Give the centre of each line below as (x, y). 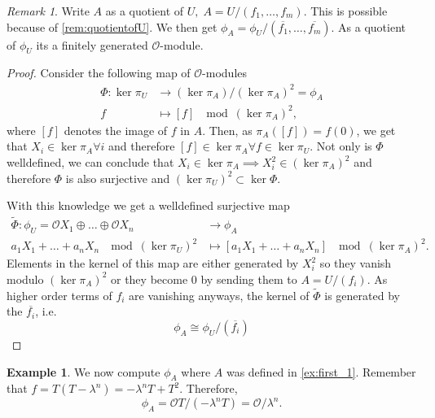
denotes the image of (116, 130)
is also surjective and (118, 178)
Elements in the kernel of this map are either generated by (153, 263)
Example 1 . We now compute (83, 371)
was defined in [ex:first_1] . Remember (321, 371)
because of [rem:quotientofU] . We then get (112, 26)
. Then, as (227, 130)
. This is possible (345, 11)
